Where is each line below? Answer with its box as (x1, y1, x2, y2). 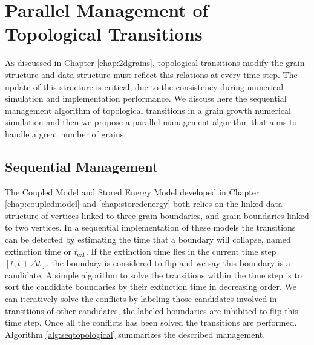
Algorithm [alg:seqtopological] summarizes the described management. (5, 327, 266, 340)
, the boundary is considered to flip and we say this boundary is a (46, 257, 290, 269)
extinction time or (5, 245, 72, 257)
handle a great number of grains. (5, 127, 126, 140)
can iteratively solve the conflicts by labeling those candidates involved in (5, 292, 277, 305)
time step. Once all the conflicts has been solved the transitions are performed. (5, 316, 297, 329)
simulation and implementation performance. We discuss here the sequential (5, 92, 287, 105)
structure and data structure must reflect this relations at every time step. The (5, 68, 298, 80)
